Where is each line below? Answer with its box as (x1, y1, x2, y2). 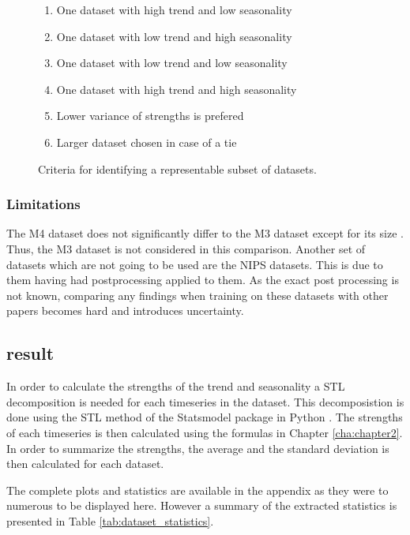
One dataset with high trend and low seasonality (56, 2, 292, 17)
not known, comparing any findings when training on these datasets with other (6, 286, 389, 303)
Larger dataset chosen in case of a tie (56, 133, 237, 150)
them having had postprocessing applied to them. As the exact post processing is (6, 271, 399, 288)
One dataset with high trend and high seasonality (56, 80, 297, 97)
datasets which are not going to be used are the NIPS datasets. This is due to (6, 256, 383, 272)
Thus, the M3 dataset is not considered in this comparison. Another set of (6, 240, 366, 256)
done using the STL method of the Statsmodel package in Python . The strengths (6, 409, 403, 425)
